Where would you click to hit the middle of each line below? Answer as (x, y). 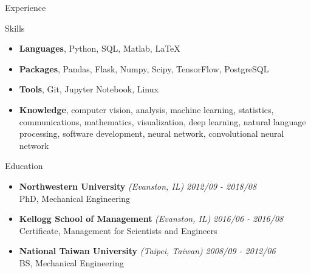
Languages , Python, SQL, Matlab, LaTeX (100, 48)
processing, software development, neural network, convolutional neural (152, 133)
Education (24, 166)
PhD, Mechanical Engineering (75, 198)
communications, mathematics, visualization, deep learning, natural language (162, 121)
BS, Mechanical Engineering (71, 262)
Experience (26, 7)
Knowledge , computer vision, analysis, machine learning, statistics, (146, 109)
